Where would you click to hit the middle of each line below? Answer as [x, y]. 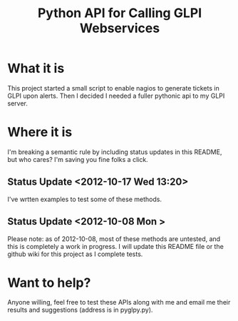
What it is [36, 68]
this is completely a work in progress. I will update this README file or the [116, 246]
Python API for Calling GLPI [120, 13]
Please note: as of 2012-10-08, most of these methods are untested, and [114, 239]
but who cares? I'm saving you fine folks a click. [78, 159]
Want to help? [49, 282]
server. [18, 103]
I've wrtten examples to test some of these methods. [85, 199]
